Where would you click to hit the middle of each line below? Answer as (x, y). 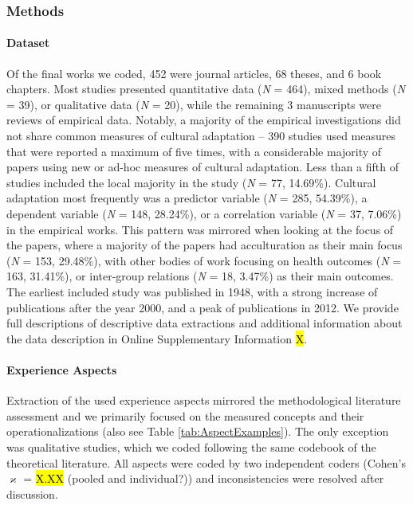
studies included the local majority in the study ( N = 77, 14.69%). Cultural (191, 182)
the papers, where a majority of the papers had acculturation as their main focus (205, 245)
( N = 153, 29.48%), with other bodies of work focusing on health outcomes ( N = (204, 260)
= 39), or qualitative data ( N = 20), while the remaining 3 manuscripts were (194, 104)
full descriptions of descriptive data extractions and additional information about (205, 323)
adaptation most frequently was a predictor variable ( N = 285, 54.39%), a (187, 198)
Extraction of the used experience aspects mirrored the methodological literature (204, 400)
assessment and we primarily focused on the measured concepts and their (185, 415)
